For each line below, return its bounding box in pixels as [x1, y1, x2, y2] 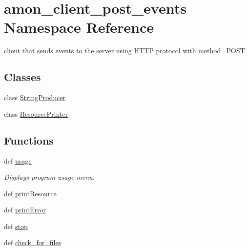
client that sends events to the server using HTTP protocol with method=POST [4, 45, 245, 56]
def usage [4, 155, 32, 166]
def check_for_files [4, 237, 62, 248]
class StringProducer [4, 92, 66, 103]
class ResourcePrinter [4, 108, 68, 119]
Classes [4, 69, 41, 84]
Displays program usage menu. [4, 172, 95, 182]
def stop [4, 221, 28, 231]
